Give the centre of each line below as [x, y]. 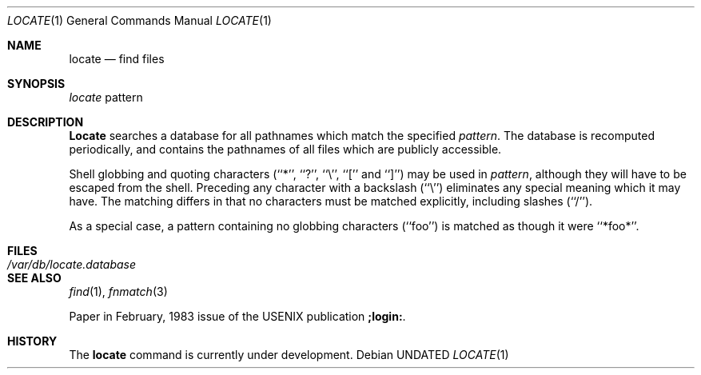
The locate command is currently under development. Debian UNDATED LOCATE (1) [289, 355]
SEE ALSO [34, 278]
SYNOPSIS [36, 84]
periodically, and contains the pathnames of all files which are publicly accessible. [285, 149]
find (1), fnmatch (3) [118, 291]
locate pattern [106, 97]
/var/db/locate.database [72, 264]
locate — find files [117, 59]
